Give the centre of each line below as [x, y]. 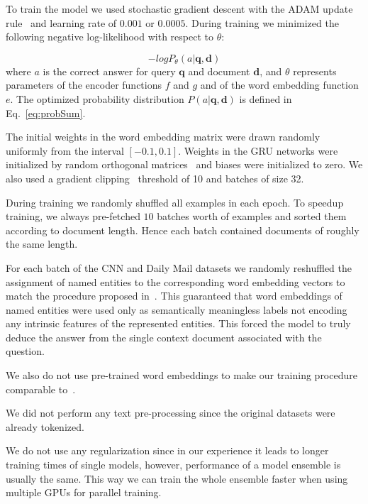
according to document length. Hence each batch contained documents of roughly [183, 230]
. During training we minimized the [262, 22]
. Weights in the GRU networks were [258, 150]
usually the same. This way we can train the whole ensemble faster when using [177, 478]
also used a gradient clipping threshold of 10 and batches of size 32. [155, 178]
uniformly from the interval [65, 150]
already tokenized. [45, 426]
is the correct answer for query [109, 71]
